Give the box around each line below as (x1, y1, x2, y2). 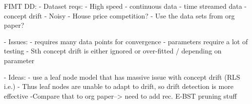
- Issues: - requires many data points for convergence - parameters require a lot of (4, 36, 248, 46)
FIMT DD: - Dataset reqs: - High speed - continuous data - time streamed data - (4, 1, 247, 11)
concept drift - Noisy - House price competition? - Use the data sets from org (4, 10, 235, 20)
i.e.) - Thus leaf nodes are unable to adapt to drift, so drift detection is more (4, 81, 233, 91)
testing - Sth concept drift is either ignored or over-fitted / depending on (4, 46, 222, 56)
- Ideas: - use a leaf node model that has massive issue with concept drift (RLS (4, 71, 240, 82)
